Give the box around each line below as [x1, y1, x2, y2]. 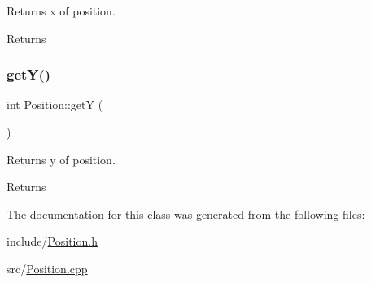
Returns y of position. [7, 150, 116, 168]
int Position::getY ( [7, 96, 103, 113]
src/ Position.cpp [7, 259, 88, 276]
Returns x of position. [7, 2, 116, 19]
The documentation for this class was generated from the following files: [7, 205, 365, 222]
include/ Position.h [7, 233, 98, 250]
